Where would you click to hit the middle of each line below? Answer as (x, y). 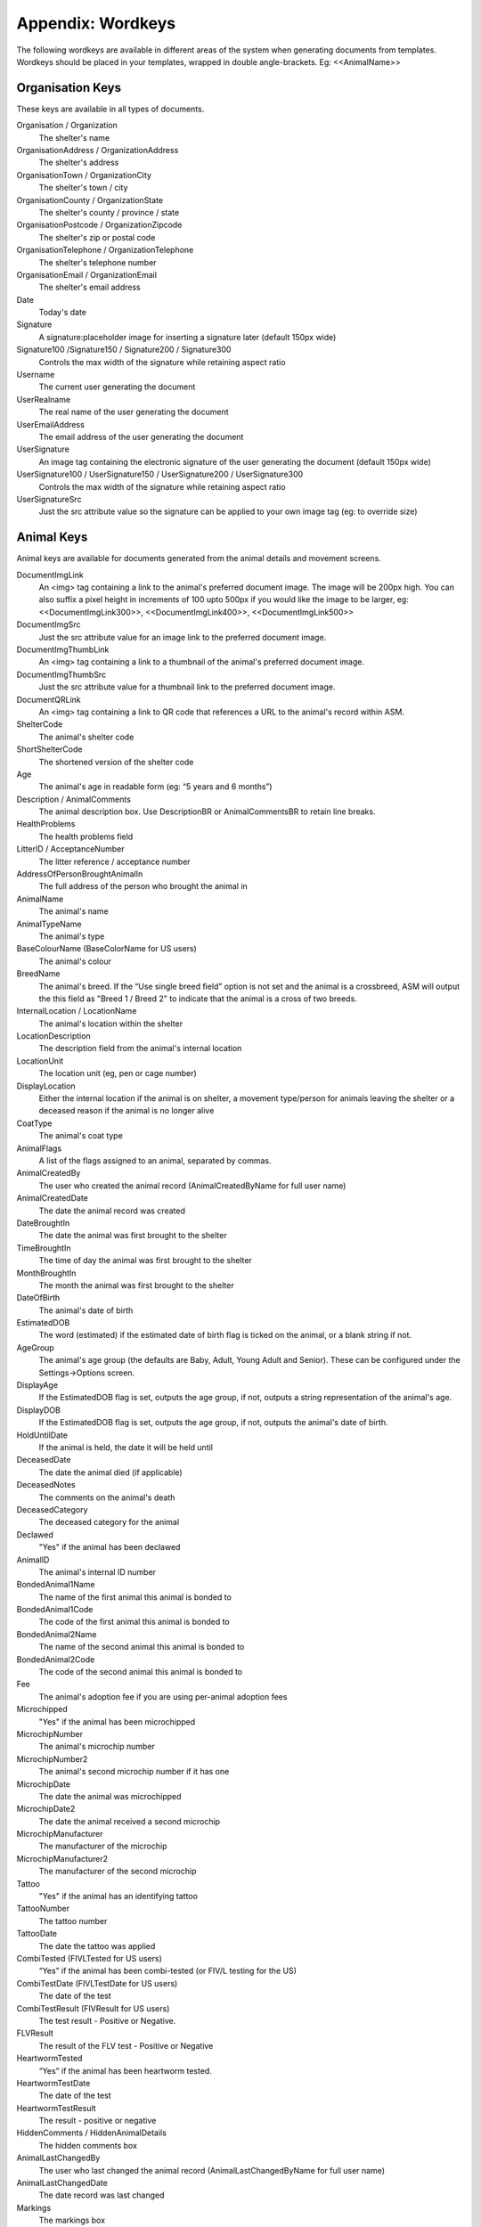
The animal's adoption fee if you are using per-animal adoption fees (163, 1696)
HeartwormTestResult (57, 2108)
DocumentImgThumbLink (63, 649)
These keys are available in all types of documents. (110, 109)
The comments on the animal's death (107, 1497)
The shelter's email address (90, 287)
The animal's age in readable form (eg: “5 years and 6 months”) (155, 787)
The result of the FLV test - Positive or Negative (126, 2045)
